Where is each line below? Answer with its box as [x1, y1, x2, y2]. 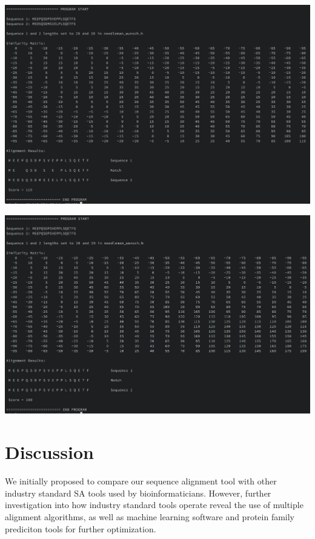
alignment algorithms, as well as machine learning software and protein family [5, 510, 295, 523]
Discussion [5, 440, 94, 464]
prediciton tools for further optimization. [5, 522, 156, 535]
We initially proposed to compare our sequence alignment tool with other [5, 475, 277, 487]
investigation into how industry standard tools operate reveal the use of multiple [5, 498, 303, 511]
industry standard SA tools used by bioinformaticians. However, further [5, 486, 271, 499]
